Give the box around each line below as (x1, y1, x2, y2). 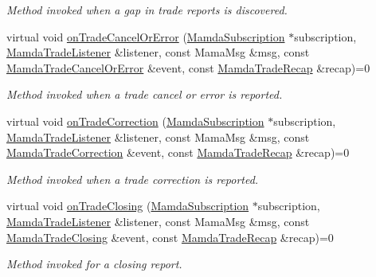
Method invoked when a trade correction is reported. (6, 170, 259, 187)
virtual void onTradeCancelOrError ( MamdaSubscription (6, 28, 285, 45)
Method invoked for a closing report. (6, 256, 182, 272)
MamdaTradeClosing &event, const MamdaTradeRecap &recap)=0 (6, 228, 334, 245)
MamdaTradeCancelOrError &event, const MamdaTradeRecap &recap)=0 (6, 59, 370, 76)
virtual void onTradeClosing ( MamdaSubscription (6, 197, 249, 214)
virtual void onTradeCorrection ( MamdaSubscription (6, 112, 264, 129)
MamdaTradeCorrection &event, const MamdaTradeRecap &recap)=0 (6, 144, 350, 161)
